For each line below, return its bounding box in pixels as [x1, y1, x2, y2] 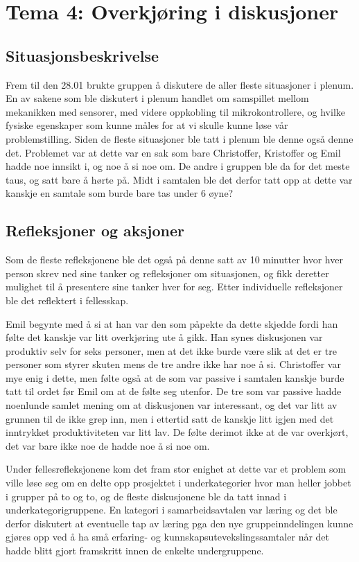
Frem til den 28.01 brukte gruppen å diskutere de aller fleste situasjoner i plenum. [6, 77, 354, 91]
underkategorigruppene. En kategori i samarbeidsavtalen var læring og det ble [6, 502, 338, 517]
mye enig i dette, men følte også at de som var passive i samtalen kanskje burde [6, 370, 344, 385]
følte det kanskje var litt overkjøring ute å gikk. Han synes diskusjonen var [6, 330, 323, 344]
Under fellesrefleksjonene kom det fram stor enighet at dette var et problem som [6, 462, 347, 476]
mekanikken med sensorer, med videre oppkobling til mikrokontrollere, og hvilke [6, 104, 346, 118]
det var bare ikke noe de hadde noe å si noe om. [6, 438, 210, 453]
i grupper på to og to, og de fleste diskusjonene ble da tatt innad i [6, 489, 287, 503]
